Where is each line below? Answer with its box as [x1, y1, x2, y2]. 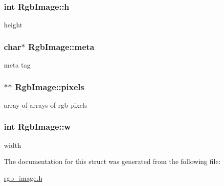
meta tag [4, 60, 31, 70]
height [4, 20, 22, 30]
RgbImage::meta [28, 40, 94, 52]
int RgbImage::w [4, 120, 71, 133]
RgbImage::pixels [15, 80, 84, 93]
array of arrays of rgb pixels [4, 99, 88, 110]
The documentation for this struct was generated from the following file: [4, 156, 221, 166]
